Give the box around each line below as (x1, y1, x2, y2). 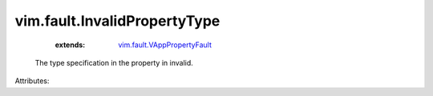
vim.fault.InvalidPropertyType (14, 12, 221, 30)
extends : (55, 40, 86, 50)
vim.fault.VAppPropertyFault (118, 40, 212, 50)
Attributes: (14, 76, 50, 86)
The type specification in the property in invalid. (34, 58, 194, 67)
